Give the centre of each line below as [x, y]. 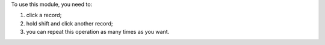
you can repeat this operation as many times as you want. [98, 32]
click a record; [44, 15]
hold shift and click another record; [70, 23]
